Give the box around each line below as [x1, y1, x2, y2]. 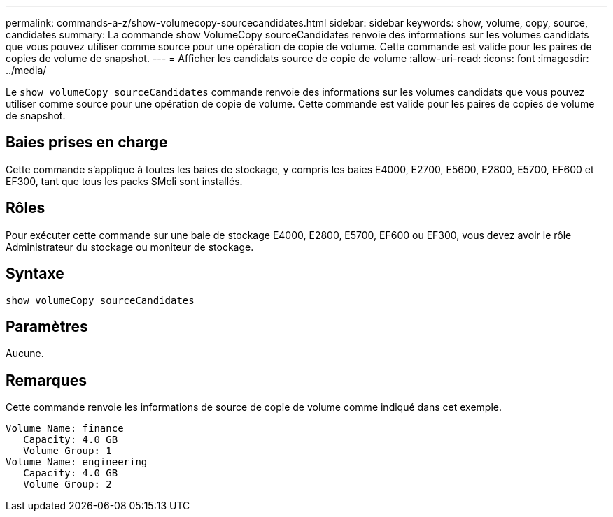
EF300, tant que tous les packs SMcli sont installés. [6, 175, 243, 187]
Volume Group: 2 [23, 479, 112, 490]
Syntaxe [6, 265, 64, 283]
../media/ [6, 64, 47, 76]
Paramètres [6, 317, 88, 335]
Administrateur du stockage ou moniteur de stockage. [6, 240, 254, 253]
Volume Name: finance [6, 423, 124, 435]
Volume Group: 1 [23, 445, 112, 457]
